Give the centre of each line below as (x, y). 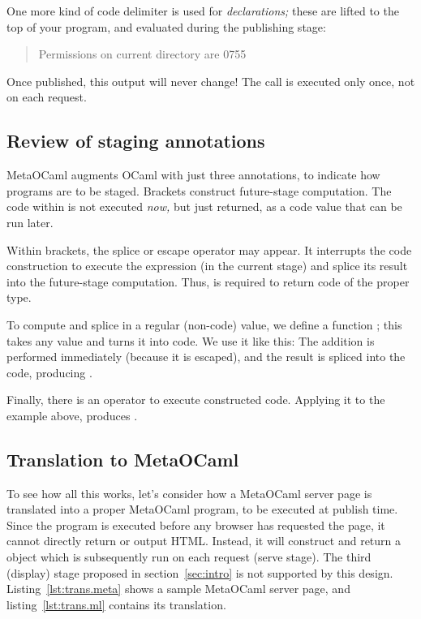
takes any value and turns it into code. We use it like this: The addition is (191, 340)
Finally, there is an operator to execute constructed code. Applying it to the (196, 400)
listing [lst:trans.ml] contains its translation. (116, 604)
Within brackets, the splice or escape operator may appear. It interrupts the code (209, 249)
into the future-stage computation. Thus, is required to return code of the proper (208, 281)
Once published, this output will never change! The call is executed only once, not (211, 81)
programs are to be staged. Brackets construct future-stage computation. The (199, 190)
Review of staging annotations (136, 141)
